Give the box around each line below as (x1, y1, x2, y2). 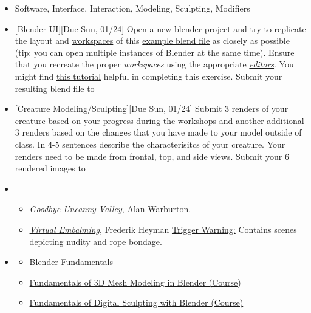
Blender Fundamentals (29, 255, 114, 268)
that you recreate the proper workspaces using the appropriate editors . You (15, 58, 294, 71)
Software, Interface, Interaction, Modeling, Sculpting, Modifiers (15, 2, 250, 14)
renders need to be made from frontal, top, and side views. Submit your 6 (15, 150, 289, 162)
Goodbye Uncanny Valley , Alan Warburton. (29, 202, 191, 215)
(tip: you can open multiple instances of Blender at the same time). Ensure (15, 46, 295, 58)
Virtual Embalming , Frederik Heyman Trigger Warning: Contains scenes (29, 222, 297, 235)
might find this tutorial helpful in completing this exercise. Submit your (15, 69, 282, 82)
